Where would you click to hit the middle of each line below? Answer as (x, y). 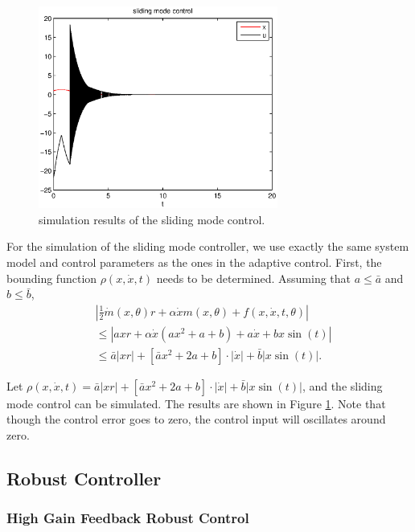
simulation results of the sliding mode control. (152, 219)
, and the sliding (342, 385)
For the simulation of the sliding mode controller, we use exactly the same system (208, 246)
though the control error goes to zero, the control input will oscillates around (196, 419)
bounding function (52, 278)
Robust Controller (84, 479)
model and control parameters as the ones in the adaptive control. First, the (194, 262)
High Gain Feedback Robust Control (128, 518)
